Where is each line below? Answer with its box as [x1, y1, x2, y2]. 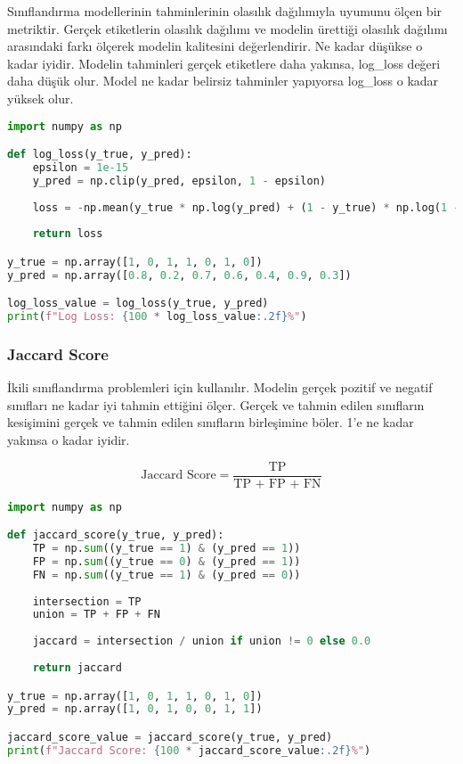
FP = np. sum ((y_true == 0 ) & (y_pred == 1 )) [32, 555, 301, 568]
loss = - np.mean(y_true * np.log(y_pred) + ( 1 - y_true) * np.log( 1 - [32, 201, 460, 214]
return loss [32, 227, 103, 241]
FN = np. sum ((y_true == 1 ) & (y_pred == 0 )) [32, 568, 301, 581]
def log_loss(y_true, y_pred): [7, 148, 192, 161]
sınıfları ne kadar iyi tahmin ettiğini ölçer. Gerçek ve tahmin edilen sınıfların [7, 395, 425, 414]
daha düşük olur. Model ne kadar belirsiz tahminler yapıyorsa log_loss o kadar [7, 71, 439, 90]
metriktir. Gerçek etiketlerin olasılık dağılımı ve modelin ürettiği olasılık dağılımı [7, 19, 448, 37]
